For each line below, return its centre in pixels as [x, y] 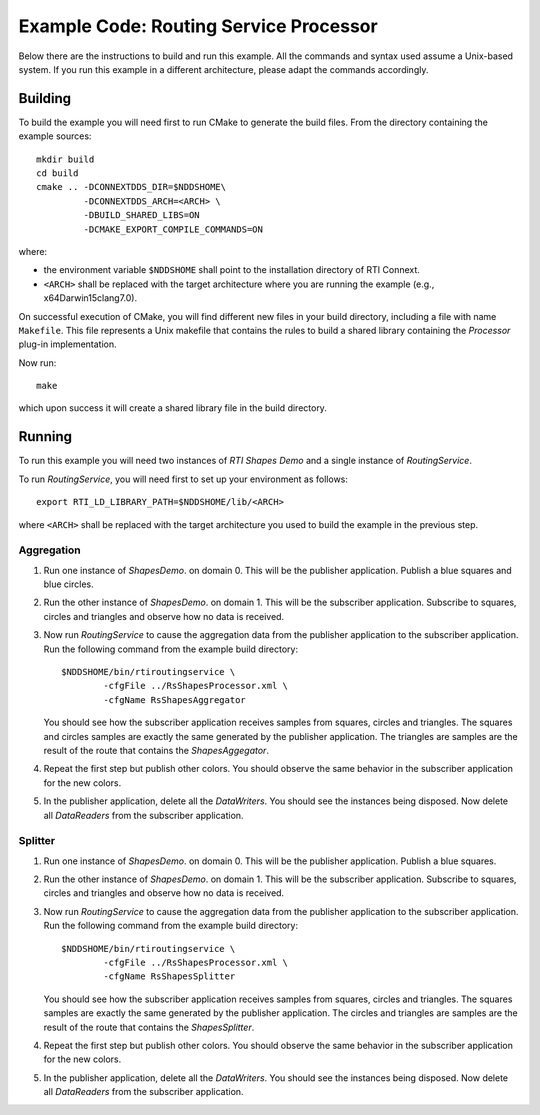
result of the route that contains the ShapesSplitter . [149, 1027]
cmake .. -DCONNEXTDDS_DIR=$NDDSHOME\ [131, 187]
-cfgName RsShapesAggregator [175, 699]
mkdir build [65, 159]
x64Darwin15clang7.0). [90, 298]
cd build [57, 173]
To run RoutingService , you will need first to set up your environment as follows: [183, 479]
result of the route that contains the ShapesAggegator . [156, 750]
